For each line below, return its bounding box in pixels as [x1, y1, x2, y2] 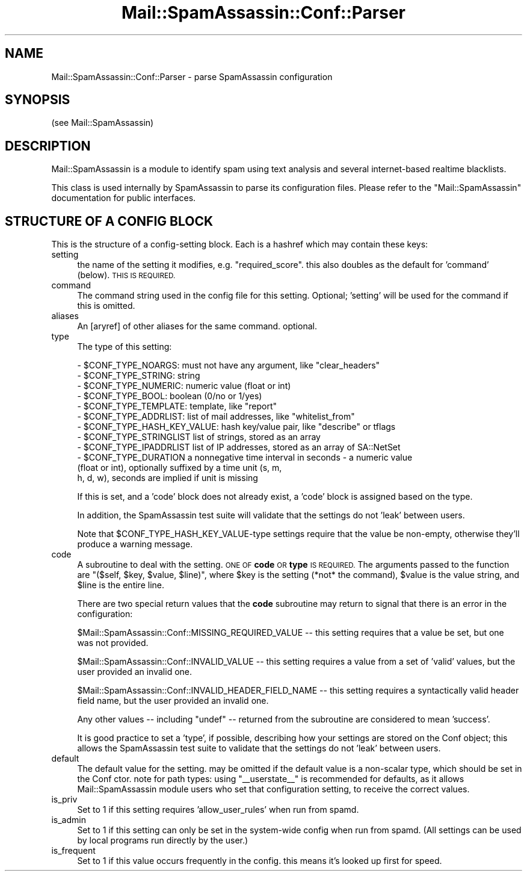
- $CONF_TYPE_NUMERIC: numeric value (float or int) [77, 381, 291, 391]
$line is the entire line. [77, 580, 164, 591]
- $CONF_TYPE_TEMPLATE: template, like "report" [77, 401, 277, 412]
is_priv [51, 794, 78, 805]
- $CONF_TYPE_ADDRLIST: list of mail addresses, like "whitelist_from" [77, 411, 355, 422]
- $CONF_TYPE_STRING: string [77, 370, 200, 381]
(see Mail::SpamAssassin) [51, 117, 154, 128]
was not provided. [77, 638, 149, 648]
